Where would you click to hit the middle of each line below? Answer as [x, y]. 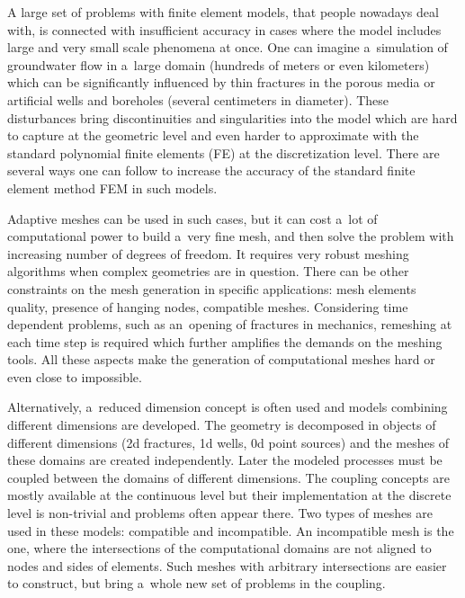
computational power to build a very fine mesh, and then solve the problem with [231, 236]
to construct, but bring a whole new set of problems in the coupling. [197, 583]
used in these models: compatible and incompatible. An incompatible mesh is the [231, 530]
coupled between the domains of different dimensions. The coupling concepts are [228, 477]
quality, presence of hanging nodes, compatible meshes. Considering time [208, 306]
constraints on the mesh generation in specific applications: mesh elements [212, 288]
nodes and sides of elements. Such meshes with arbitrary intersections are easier [227, 565]
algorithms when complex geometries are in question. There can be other [208, 271]
